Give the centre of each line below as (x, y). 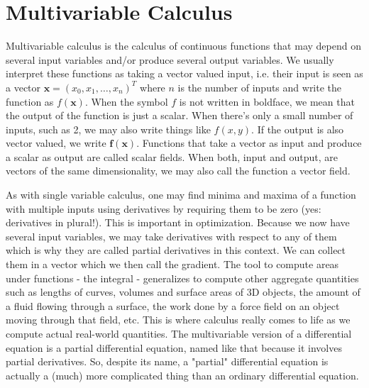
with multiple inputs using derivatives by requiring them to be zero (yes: (164, 208)
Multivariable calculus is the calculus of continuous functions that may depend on (183, 46)
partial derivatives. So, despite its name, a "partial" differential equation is (167, 361)
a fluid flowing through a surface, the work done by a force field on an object (173, 305)
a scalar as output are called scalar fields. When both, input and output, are (172, 156)
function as (30, 101)
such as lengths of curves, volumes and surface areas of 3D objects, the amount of (183, 292)
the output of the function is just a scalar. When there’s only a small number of (180, 115)
